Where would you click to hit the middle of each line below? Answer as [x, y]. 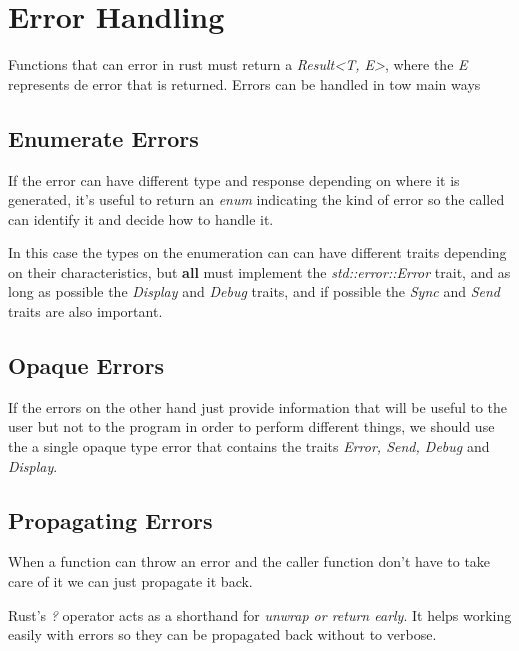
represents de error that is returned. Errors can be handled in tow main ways [244, 83]
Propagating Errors [110, 519]
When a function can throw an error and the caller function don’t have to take [249, 561]
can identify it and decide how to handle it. [141, 218]
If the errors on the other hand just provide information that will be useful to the [258, 406]
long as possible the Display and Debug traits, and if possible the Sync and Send [254, 291]
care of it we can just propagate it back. [130, 581]
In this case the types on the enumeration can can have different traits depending [257, 252]
